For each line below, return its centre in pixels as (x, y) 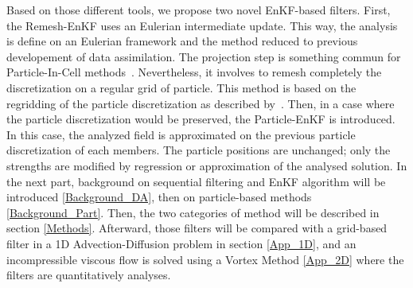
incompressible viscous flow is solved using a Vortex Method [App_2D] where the (205, 259)
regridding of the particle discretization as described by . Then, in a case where (201, 103)
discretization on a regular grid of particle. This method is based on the (181, 87)
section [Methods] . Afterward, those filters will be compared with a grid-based (197, 228)
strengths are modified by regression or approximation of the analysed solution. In (207, 165)
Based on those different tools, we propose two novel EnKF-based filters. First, (199, 10)
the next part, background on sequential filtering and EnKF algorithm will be (196, 181)
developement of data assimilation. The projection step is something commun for (204, 56)
